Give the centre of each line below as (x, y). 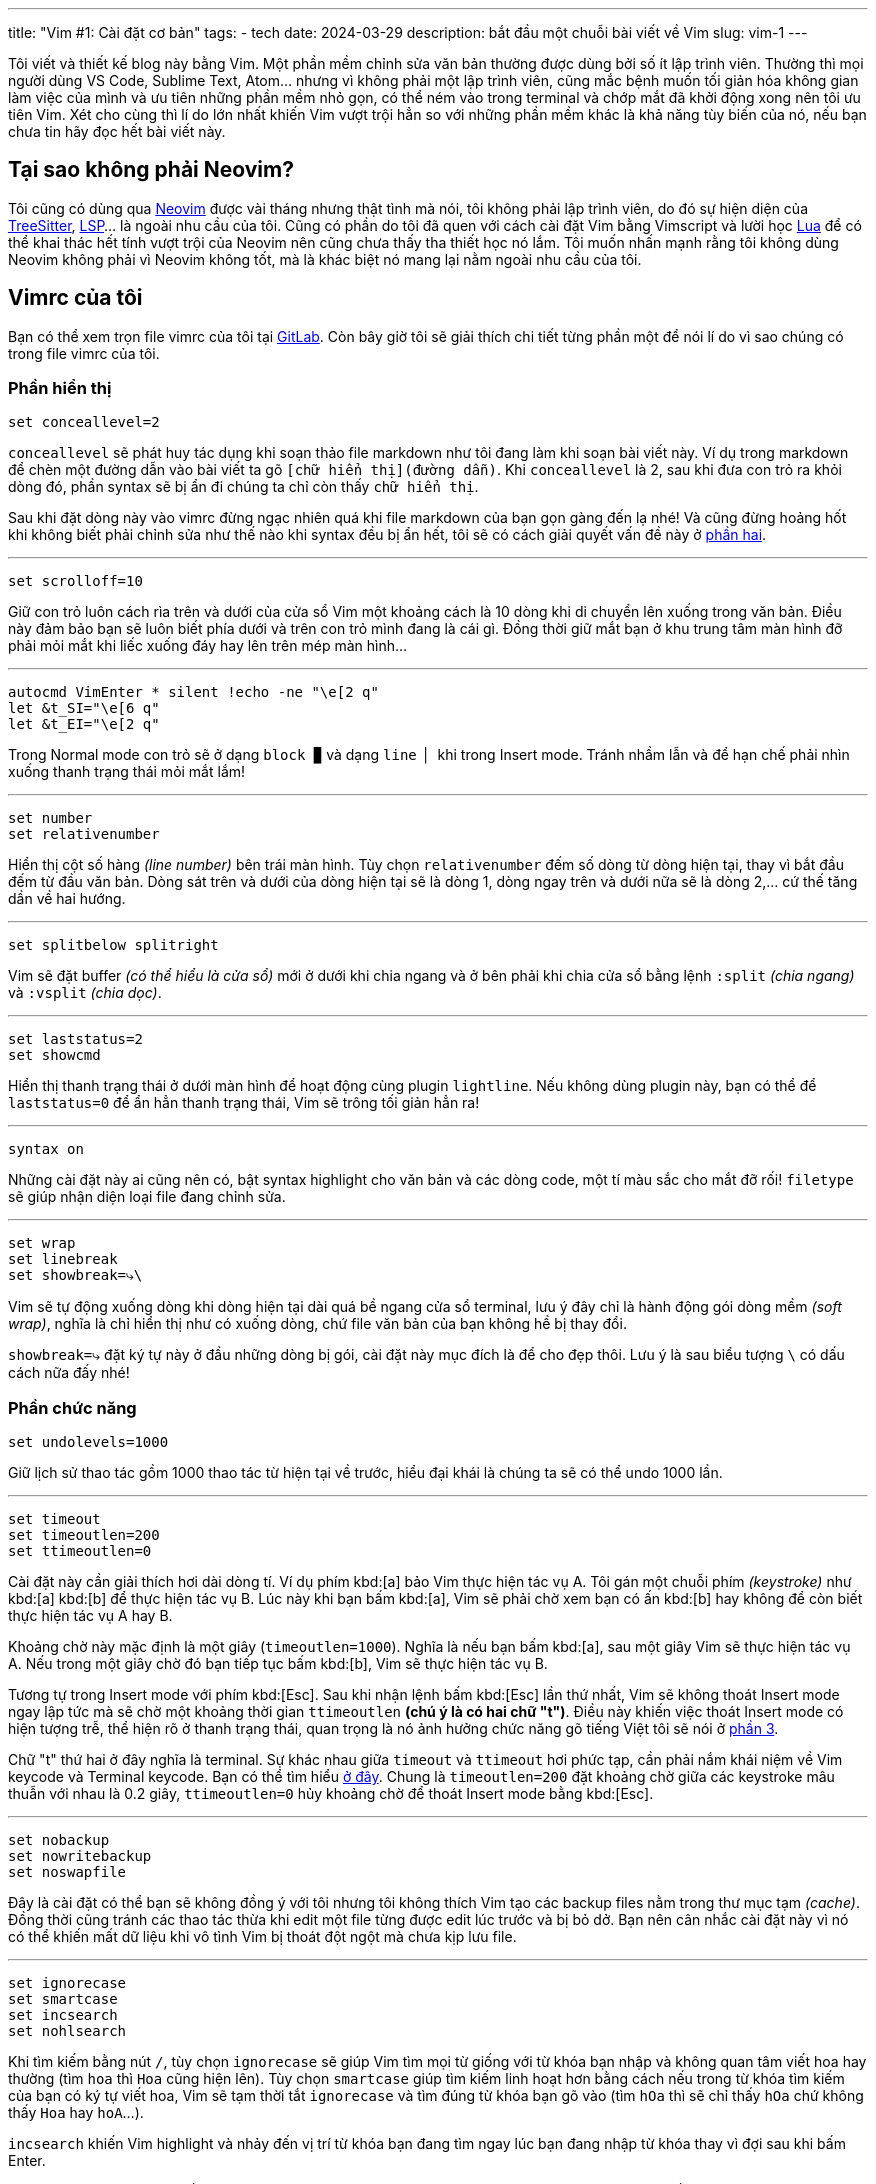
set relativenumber (84, 834)
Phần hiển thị (60, 388)
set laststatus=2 (75, 1039)
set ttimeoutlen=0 (80, 1551)
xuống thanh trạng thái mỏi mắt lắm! (127, 772)
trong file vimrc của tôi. (84, 353)
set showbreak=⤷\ (75, 1275)
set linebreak (63, 1259)
